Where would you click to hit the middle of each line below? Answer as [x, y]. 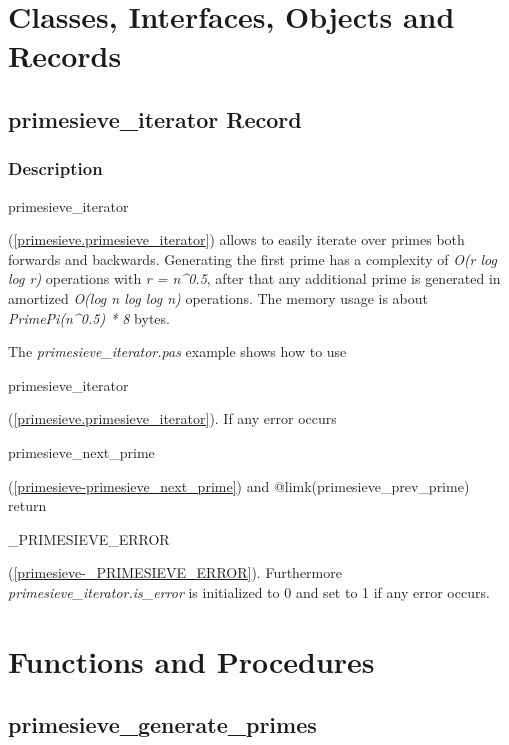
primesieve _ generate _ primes [162, 724]
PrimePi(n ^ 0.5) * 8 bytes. [89, 317]
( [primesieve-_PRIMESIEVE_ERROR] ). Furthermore [175, 572]
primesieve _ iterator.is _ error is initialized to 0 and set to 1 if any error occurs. [249, 591]
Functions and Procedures [191, 660]
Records [65, 55]
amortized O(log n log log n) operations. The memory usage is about [218, 297]
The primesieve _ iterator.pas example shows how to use [177, 351]
